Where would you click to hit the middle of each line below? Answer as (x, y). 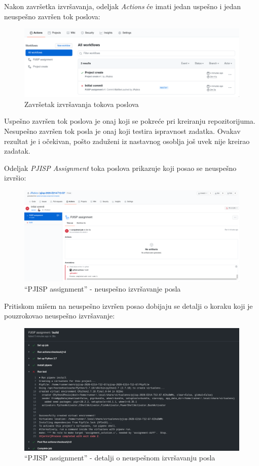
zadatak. (17, 151)
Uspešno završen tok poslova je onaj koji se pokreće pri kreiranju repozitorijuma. (130, 121)
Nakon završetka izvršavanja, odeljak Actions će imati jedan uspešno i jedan (123, 6)
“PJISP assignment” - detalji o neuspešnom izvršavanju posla (120, 458)
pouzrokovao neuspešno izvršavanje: (60, 316)
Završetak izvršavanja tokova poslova (82, 104)
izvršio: (15, 178)
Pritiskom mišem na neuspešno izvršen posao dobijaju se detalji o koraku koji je (128, 306)
